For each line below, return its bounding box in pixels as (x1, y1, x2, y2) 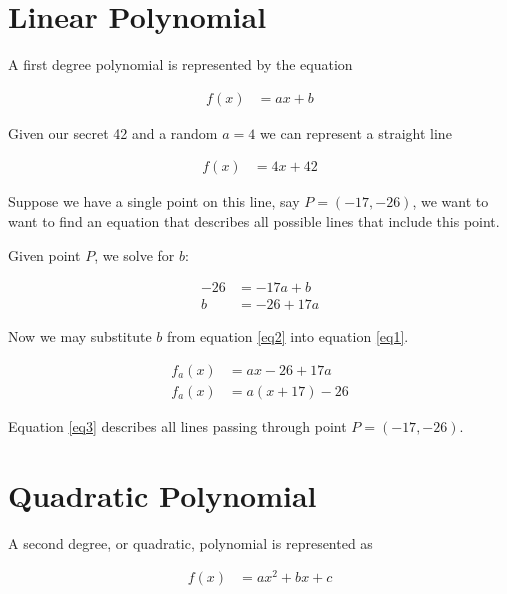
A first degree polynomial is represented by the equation (8, 54, 353, 75)
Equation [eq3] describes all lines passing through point (8, 415, 347, 436)
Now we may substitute (8, 326, 152, 347)
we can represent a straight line (259, 122, 452, 143)
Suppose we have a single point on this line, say (8, 191, 300, 212)
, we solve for (94, 244, 175, 265)
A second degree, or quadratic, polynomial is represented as (8, 532, 373, 553)
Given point (8, 244, 81, 265)
